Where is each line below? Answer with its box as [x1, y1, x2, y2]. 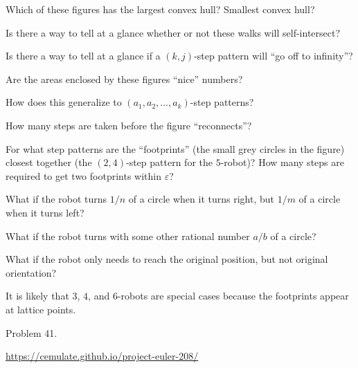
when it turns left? [6, 205, 84, 219]
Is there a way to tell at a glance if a [6, 48, 161, 63]
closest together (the [6, 155, 92, 169]
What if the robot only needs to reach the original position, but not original [6, 252, 328, 266]
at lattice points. [6, 302, 76, 316]
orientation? [6, 265, 57, 279]
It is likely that [6, 288, 69, 303]
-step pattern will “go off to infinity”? [194, 48, 353, 63]
